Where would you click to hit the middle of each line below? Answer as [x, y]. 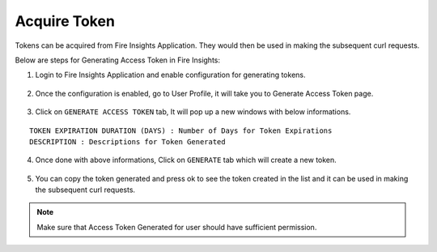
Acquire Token [65, 21]
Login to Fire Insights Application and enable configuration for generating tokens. [170, 75]
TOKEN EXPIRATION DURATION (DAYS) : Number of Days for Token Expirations [181, 130]
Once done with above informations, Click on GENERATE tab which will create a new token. [186, 160]
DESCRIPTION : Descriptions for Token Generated [127, 141]
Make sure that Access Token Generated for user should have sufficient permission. [177, 227]
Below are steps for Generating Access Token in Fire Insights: [118, 60]
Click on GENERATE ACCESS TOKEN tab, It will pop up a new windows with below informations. [193, 112]
